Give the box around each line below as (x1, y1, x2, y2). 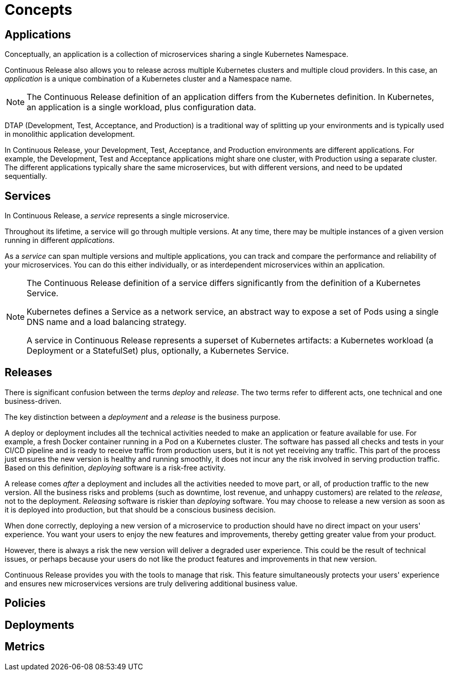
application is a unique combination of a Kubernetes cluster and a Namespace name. (5, 74, 292, 84)
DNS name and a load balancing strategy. (27, 317, 187, 328)
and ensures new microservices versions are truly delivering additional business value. (5, 579, 298, 588)
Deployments (5, 618, 74, 631)
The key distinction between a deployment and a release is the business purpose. (5, 412, 280, 421)
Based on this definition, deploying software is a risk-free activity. (5, 463, 226, 472)
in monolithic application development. (5, 130, 135, 139)
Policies (5, 597, 46, 610)
